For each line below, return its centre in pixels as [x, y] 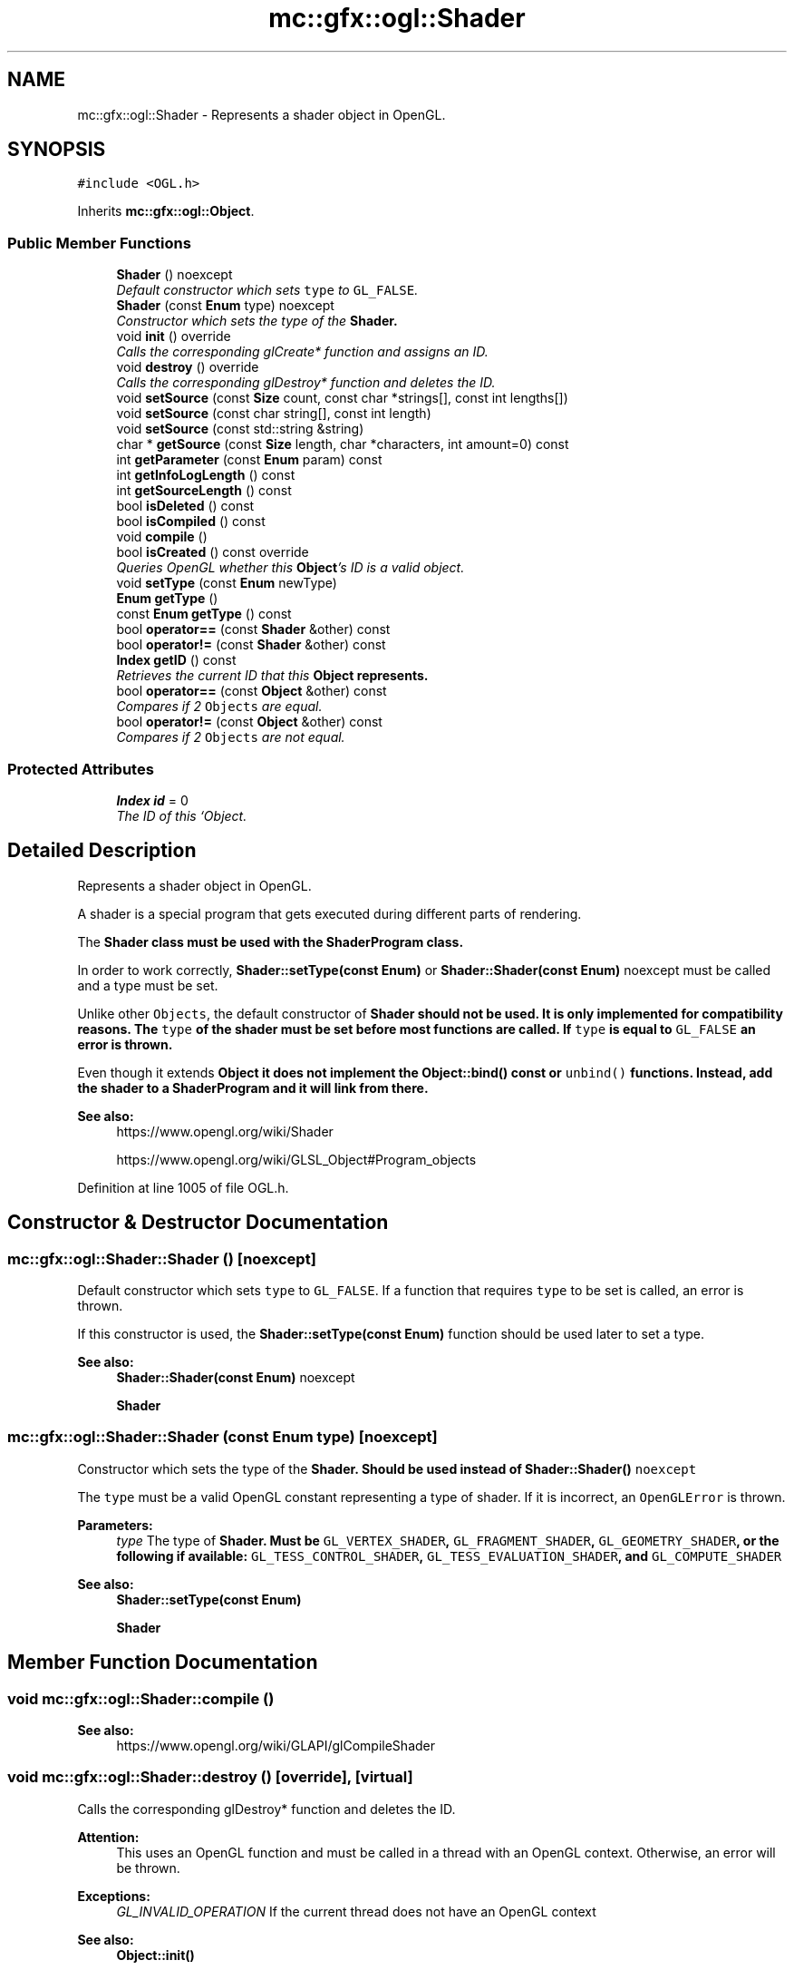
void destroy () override [188, 367]
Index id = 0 [152, 800]
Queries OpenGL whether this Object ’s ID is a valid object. [290, 568]
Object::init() [155, 1955]
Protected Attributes [81, 769]
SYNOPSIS [57, 150]
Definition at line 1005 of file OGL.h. [183, 1187]
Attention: [108, 1837]
